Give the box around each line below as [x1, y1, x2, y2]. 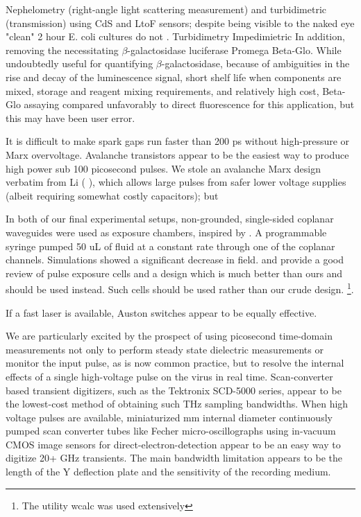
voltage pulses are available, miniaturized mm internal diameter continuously [6, 410, 333, 424]
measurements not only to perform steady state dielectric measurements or [6, 342, 324, 356]
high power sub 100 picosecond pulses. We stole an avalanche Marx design [6, 161, 321, 175]
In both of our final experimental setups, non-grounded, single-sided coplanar [6, 211, 334, 226]
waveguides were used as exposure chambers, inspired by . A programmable [6, 225, 327, 239]
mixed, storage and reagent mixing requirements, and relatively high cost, [6, 83, 319, 98]
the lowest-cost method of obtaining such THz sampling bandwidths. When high [6, 396, 349, 411]
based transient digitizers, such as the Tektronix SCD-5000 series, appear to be [6, 383, 342, 397]
